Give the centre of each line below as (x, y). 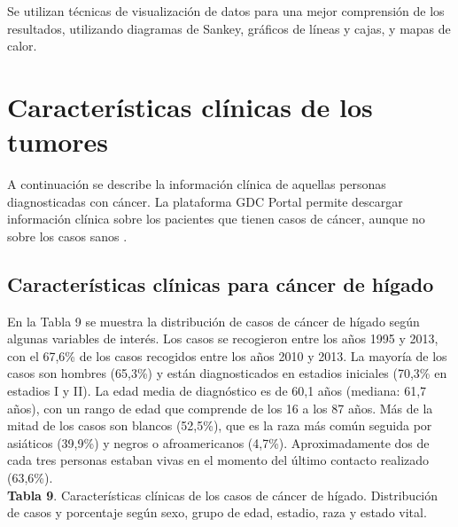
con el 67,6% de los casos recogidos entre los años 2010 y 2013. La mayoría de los (227, 355)
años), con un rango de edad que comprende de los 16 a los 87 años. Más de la (220, 408)
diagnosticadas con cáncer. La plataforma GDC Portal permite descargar (205, 201)
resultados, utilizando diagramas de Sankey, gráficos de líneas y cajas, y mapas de (229, 28)
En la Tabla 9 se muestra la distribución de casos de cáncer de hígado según (213, 321)
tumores (58, 142)
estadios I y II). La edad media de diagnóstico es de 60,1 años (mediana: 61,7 (217, 391)
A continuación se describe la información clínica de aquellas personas (197, 184)
